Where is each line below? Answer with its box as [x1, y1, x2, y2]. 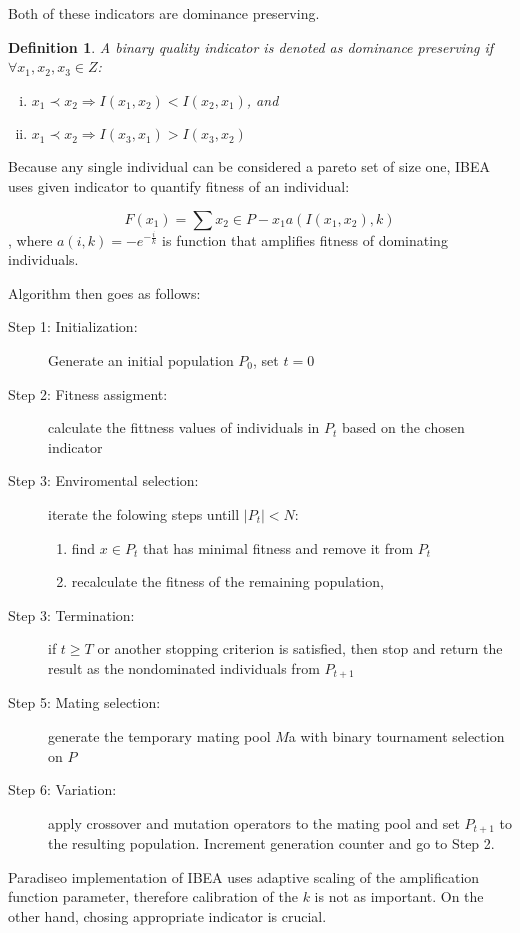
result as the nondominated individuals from [48, 657, 320, 678]
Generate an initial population [48, 349, 234, 370]
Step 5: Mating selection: [8, 692, 161, 713]
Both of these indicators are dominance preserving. [8, 3, 320, 23]
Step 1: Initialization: [8, 316, 138, 337]
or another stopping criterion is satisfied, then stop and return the [97, 638, 503, 659]
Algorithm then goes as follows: [8, 282, 201, 303]
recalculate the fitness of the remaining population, [71, 571, 384, 592]
